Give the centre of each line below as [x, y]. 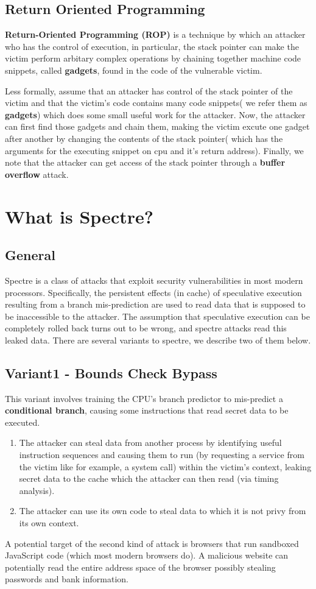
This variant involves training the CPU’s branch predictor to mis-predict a [144, 398]
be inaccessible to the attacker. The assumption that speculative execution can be [157, 316]
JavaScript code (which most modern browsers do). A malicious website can [147, 555]
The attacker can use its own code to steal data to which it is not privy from [163, 511]
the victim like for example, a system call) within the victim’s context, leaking [165, 466]
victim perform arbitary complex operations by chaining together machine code [153, 58]
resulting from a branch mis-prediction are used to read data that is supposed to [155, 304]
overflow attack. [37, 174]
